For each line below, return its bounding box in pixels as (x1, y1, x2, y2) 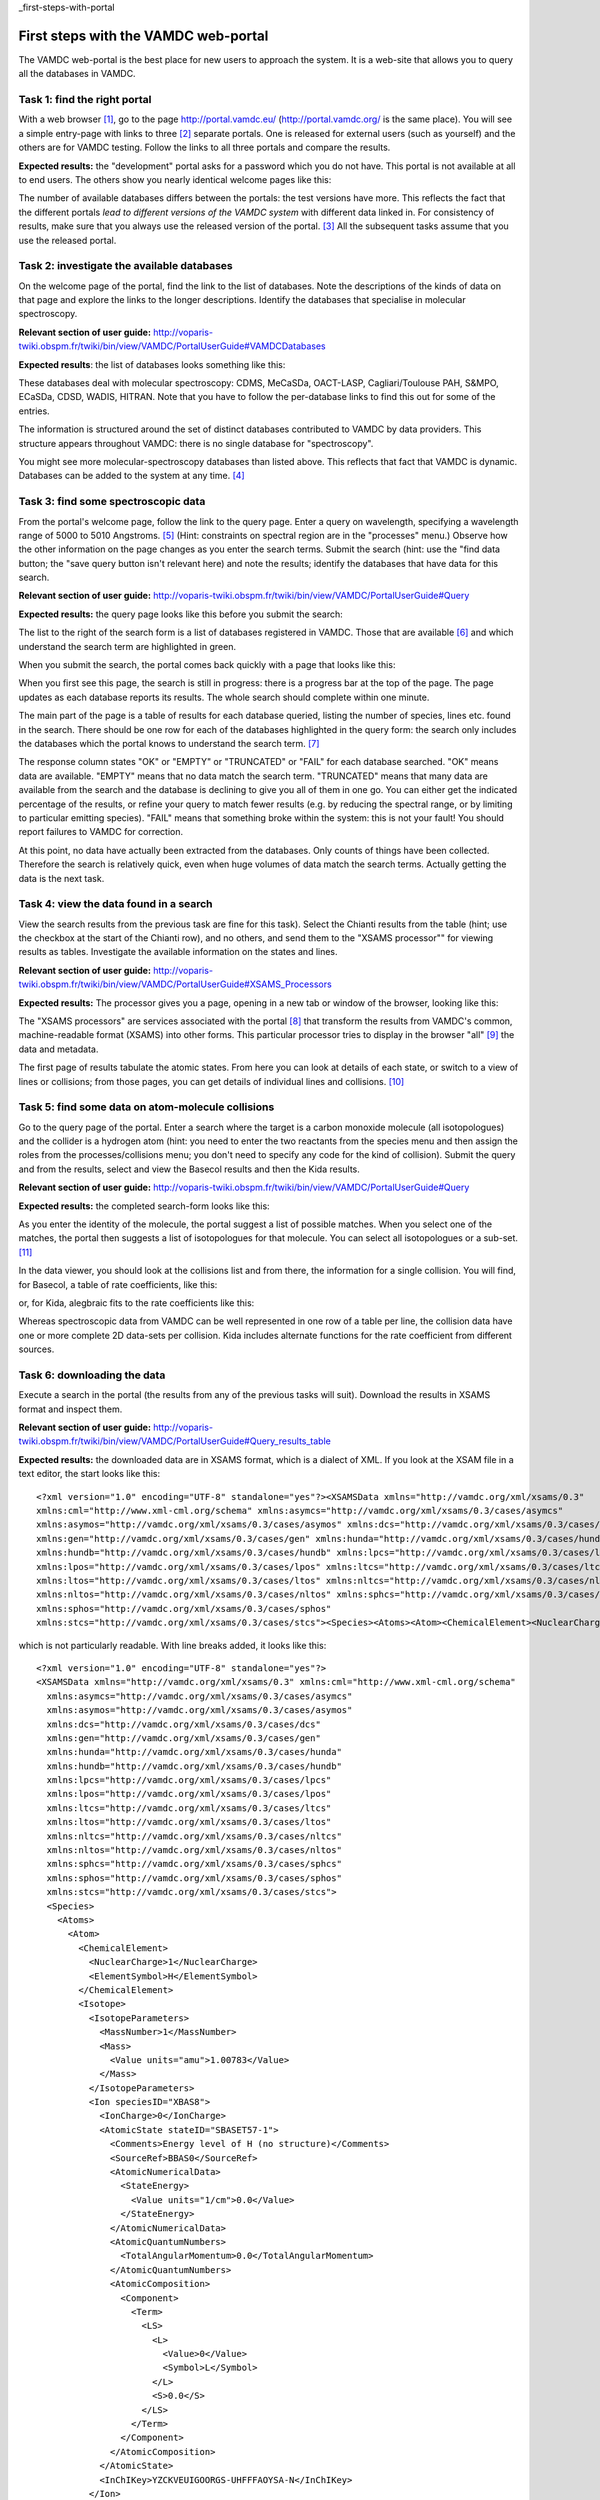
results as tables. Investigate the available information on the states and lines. (18, 946, 339, 958)
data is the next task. (18, 872, 105, 884)
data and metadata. (18, 1043, 99, 1055)
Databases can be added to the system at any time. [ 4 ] (18, 470, 245, 482)
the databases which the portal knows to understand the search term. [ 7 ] (18, 738, 320, 749)
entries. (18, 405, 50, 417)
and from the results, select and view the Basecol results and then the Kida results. (18, 1163, 360, 1175)
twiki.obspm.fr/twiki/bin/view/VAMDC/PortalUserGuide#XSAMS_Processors (18, 978, 332, 990)
